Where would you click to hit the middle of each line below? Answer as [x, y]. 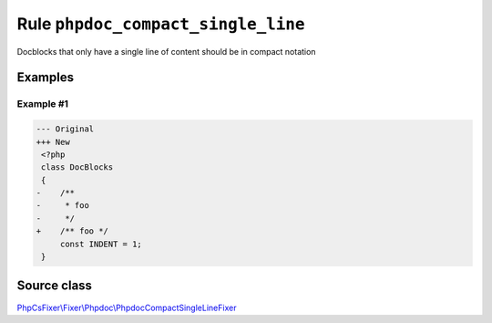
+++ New [53, 142]
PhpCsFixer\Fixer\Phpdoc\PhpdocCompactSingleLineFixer [127, 307]
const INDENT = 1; [101, 244]
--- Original [65, 129]
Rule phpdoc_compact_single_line [161, 24]
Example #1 [42, 104]
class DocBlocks [77, 167]
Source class [55, 286]
